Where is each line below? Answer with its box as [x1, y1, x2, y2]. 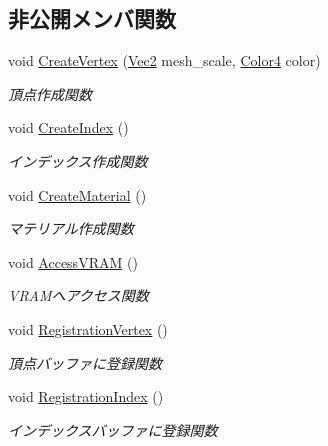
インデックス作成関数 [8, 150, 148, 171]
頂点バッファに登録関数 [8, 352, 162, 373]
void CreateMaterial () [8, 184, 147, 205]
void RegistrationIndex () [8, 386, 164, 407]
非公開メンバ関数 [8, 3, 176, 34]
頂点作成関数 [8, 83, 92, 104]
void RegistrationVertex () [8, 318, 168, 339]
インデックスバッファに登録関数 [8, 419, 218, 440]
